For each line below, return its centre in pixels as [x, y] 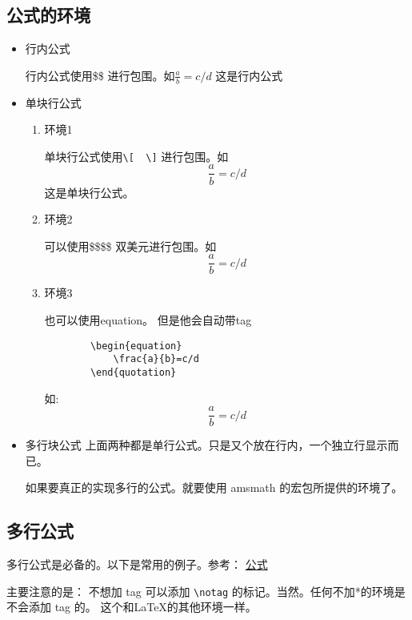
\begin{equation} [136, 346]
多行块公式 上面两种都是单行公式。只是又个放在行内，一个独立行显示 [206, 445]
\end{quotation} [133, 372]
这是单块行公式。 [89, 192]
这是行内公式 [249, 75]
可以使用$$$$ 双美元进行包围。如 [130, 246]
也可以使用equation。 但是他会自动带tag [148, 319]
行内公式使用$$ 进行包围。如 [100, 75]
